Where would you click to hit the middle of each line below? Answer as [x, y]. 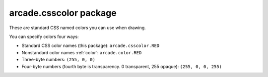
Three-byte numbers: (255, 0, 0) [58, 60]
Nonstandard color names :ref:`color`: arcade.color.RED [82, 52]
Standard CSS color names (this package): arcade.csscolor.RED [91, 46]
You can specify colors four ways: [44, 37]
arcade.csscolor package [63, 13]
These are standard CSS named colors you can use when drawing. [77, 28]
